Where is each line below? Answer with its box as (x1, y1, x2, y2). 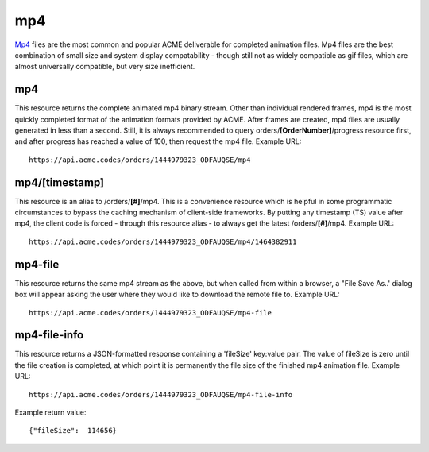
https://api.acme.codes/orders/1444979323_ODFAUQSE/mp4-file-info (29, 390, 293, 399)
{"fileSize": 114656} (29, 426, 118, 435)
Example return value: (14, 408, 87, 417)
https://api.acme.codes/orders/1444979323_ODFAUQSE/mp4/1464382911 (29, 237, 297, 246)
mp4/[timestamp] (14, 176, 105, 189)
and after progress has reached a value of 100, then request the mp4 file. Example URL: (14, 137, 302, 146)
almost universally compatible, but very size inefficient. (14, 62, 195, 71)
